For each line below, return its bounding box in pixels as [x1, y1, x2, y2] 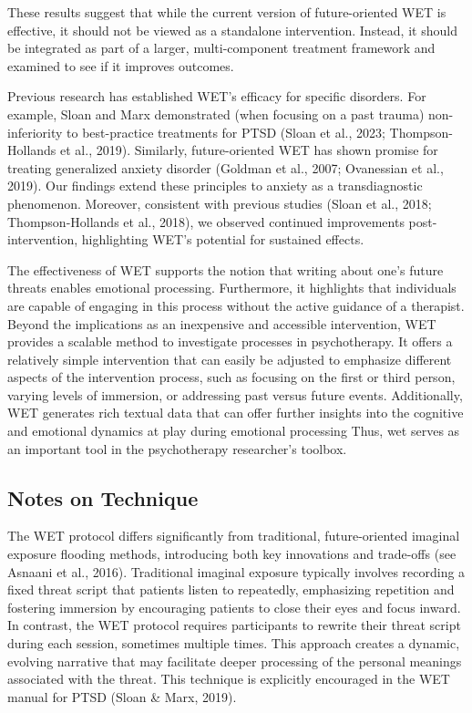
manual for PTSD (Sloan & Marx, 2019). [7, 687, 237, 706]
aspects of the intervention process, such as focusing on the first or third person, [7, 367, 456, 387]
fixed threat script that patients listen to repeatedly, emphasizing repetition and [7, 580, 455, 599]
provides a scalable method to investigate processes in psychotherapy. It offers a [7, 332, 453, 351]
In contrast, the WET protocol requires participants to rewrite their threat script [7, 615, 461, 635]
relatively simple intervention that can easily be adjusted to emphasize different [7, 349, 452, 368]
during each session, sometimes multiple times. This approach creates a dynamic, [7, 634, 460, 653]
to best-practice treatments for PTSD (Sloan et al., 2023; [67, 122, 385, 141]
